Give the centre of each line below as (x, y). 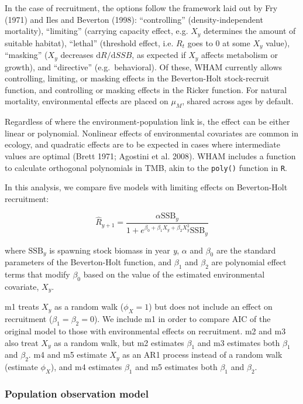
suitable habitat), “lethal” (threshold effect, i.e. (89, 42)
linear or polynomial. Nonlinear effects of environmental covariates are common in (152, 133)
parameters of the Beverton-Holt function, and (88, 262)
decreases (77, 55)
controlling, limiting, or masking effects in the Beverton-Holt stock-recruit (137, 78)
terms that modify (37, 274)
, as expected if (159, 55)
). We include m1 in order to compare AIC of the (182, 319)
